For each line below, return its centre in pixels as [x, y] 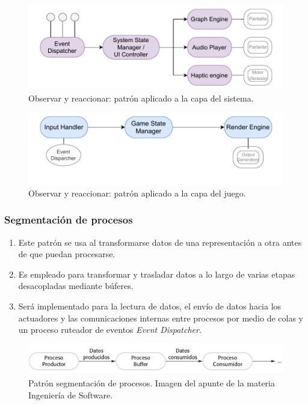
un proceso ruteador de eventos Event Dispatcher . [110, 330]
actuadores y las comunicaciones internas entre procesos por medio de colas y [161, 318]
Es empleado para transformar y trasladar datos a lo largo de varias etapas [157, 274]
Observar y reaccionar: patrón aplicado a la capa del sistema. [141, 98]
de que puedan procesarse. [67, 254]
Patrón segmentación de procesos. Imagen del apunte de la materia [152, 383]
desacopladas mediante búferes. [76, 286]
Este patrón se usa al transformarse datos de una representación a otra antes [160, 242]
